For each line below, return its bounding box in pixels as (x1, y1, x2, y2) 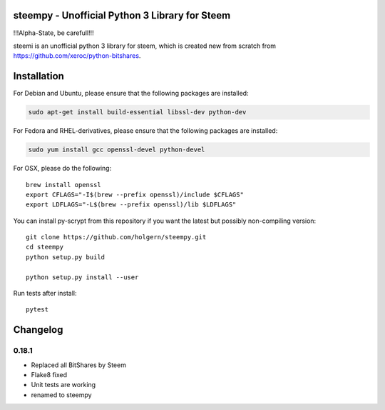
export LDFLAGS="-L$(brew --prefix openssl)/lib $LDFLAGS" (26, 201, 237, 209)
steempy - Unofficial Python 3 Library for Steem (13, 9, 231, 21)
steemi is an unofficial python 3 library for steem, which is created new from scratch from (13, 41, 277, 50)
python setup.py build (26, 253, 106, 261)
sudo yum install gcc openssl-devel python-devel (28, 146, 205, 154)
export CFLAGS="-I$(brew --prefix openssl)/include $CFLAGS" (26, 190, 244, 199)
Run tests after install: (13, 289, 78, 298)
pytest (26, 306, 49, 314)
